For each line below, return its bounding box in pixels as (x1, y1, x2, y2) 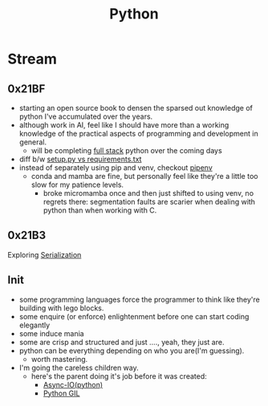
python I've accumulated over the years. (18, 112, 153, 121)
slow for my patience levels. (30, 180, 124, 189)
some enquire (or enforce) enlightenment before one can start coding (18, 311, 250, 321)
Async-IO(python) (43, 380, 104, 389)
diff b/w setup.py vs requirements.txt (18, 154, 142, 164)
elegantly (18, 320, 51, 330)
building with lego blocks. (18, 302, 104, 313)
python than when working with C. (43, 205, 157, 215)
